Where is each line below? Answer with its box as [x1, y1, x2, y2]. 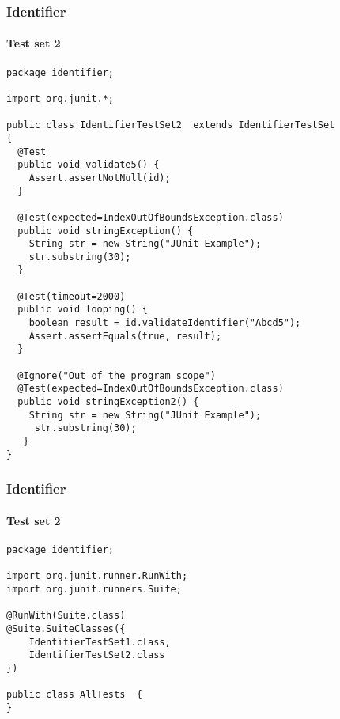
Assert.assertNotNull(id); [28, 172, 171, 184]
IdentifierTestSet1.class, [28, 636, 171, 648]
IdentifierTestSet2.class [28, 649, 165, 661]
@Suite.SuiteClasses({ [6, 623, 126, 634]
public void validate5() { [17, 159, 160, 171]
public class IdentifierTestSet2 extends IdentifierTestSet [6, 119, 335, 131]
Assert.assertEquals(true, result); [28, 330, 222, 342]
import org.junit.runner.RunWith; [6, 570, 188, 582]
